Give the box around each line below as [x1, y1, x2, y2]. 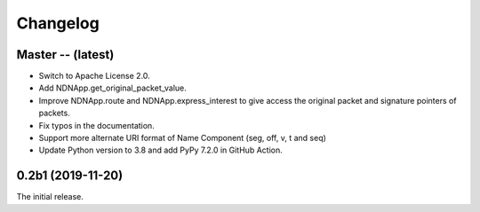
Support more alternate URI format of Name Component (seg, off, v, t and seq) [38, 133, 326, 144]
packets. [38, 107, 70, 119]
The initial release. [16, 192, 84, 202]
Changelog [16, 13, 100, 33]
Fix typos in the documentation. [38, 120, 155, 130]
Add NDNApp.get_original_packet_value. [38, 82, 187, 93]
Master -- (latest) [16, 47, 115, 62]
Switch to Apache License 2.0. [38, 71, 150, 82]
